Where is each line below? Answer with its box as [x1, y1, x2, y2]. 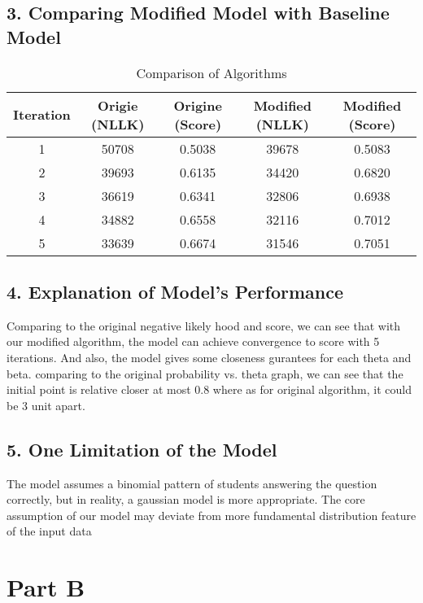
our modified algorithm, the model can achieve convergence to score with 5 [7, 333, 380, 350]
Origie [98, 95, 138, 115]
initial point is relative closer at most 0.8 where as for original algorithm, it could [7, 381, 412, 398]
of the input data [7, 522, 92, 540]
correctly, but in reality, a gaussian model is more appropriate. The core [7, 491, 365, 508]
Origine [173, 95, 222, 115]
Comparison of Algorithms [136, 63, 287, 82]
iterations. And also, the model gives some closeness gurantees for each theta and [7, 348, 412, 365]
